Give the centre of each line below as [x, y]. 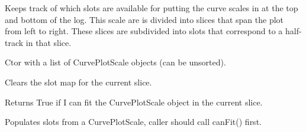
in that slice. [49, 42]
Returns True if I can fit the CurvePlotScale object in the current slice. [134, 102]
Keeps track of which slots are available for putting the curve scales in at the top [152, 8]
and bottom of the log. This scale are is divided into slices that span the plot [144, 19]
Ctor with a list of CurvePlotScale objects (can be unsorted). [115, 62]
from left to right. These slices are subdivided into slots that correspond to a [144, 31]
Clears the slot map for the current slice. [78, 82]
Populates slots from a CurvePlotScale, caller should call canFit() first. [133, 122]
